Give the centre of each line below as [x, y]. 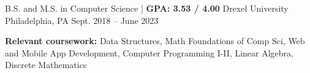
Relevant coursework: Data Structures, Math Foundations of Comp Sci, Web [155, 41]
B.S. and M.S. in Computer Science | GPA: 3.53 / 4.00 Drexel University [147, 8]
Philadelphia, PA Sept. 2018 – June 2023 [82, 20]
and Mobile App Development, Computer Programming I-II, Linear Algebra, [149, 52]
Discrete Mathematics [46, 65]
